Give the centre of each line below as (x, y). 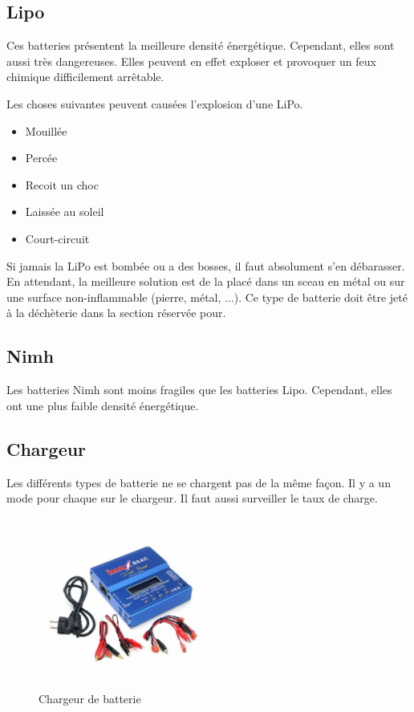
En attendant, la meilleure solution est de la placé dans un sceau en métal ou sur (206, 281)
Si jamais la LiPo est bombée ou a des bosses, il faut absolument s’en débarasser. (206, 265)
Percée (41, 158)
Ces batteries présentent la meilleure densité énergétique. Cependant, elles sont (201, 45)
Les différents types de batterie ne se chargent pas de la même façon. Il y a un (199, 482)
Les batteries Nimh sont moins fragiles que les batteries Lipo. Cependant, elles (199, 390)
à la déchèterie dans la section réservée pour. (116, 313)
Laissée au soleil (65, 212)
